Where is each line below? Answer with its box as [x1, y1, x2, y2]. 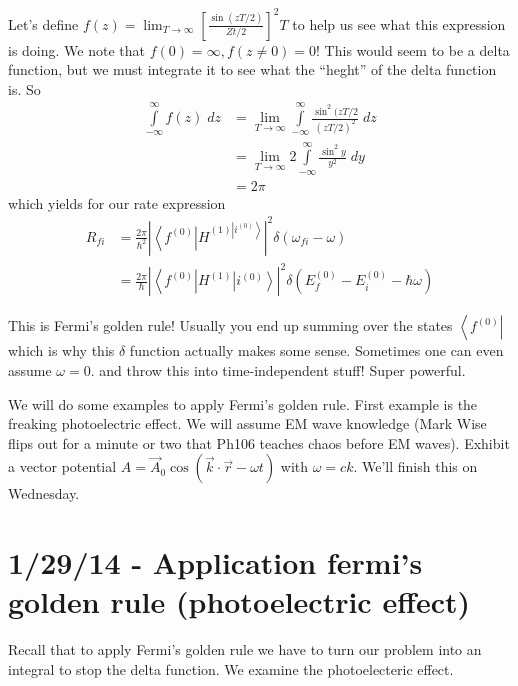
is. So [8, 78, 41, 99]
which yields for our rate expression [8, 192, 226, 213]
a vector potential [8, 456, 117, 477]
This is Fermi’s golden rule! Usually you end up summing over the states [8, 315, 453, 336]
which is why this [8, 340, 115, 361]
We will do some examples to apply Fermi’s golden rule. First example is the [8, 393, 478, 414]
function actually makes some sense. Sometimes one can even [129, 340, 504, 361]
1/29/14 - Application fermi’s [8, 542, 423, 583]
